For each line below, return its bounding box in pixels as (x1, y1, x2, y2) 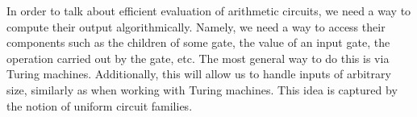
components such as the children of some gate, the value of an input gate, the (6, 34, 390, 51)
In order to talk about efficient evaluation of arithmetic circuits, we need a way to (6, 2, 411, 19)
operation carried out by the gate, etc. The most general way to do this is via (6, 49, 390, 66)
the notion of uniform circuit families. (6, 97, 193, 114)
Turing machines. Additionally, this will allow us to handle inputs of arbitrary (6, 65, 391, 82)
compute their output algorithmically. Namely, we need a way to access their (6, 18, 386, 35)
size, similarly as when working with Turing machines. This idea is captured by (6, 81, 398, 98)
